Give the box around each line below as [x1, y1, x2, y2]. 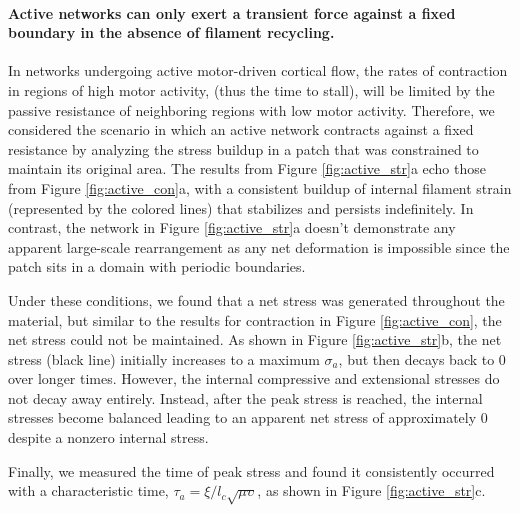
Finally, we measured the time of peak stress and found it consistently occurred [8, 460, 495, 481]
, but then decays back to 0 [338, 348, 506, 369]
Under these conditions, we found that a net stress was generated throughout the [8, 289, 505, 310]
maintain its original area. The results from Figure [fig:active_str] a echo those [8, 158, 486, 179]
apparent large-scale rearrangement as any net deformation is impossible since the [8, 236, 510, 257]
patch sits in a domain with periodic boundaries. [8, 256, 306, 277]
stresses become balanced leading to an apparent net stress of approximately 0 [8, 407, 488, 428]
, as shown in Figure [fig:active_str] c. [257, 480, 486, 501]
